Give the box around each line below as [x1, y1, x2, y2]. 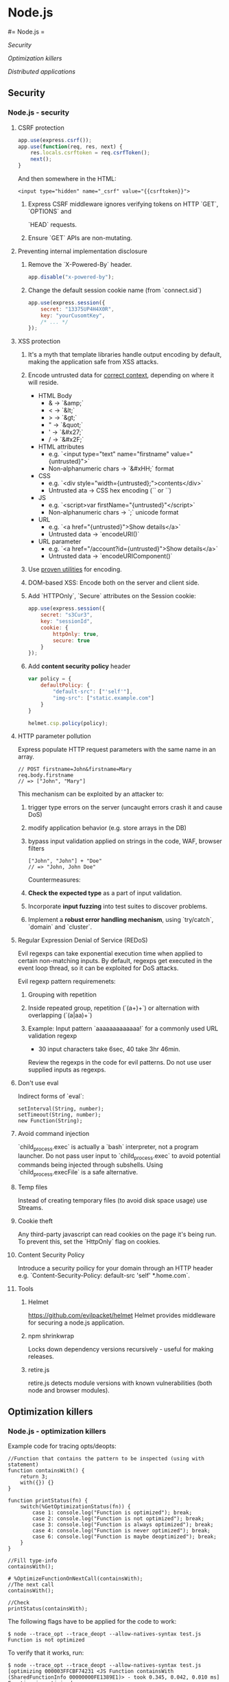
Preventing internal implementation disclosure [17, 247, 148, 255]
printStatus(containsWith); [8, 1605, 88, 1613]
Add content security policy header [27, 662, 131, 670]
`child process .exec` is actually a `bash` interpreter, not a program [17, 1143, 199, 1153]
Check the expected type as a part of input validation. [27, 889, 182, 897]
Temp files [17, 1183, 48, 1191]
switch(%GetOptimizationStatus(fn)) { [20, 1504, 131, 1511]
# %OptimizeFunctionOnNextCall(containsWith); [8, 1576, 143, 1583]
